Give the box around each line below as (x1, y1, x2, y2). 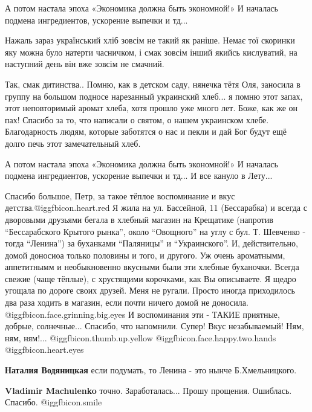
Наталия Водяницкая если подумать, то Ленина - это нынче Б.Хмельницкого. (5, 364, 297, 376)
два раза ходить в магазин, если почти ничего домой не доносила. (5, 296, 249, 309)
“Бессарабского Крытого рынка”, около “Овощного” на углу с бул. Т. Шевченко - (5, 225, 306, 237)
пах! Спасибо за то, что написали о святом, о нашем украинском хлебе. (5, 113, 269, 126)
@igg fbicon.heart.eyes (5, 343, 84, 356)
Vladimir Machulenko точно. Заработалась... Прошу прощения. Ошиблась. (5, 384, 292, 396)
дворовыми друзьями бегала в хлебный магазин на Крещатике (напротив (5, 213, 273, 225)
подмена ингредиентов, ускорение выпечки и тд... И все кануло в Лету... (5, 169, 273, 182)
